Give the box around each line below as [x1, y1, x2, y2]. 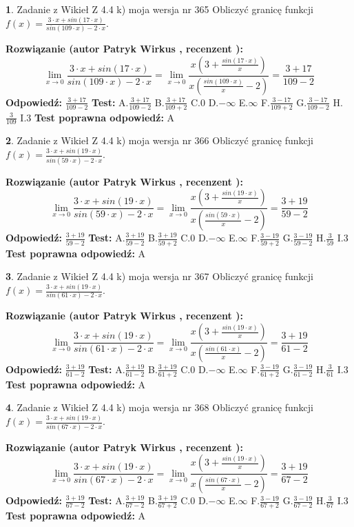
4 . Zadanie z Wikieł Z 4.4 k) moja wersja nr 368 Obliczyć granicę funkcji [6, 400, 313, 415]
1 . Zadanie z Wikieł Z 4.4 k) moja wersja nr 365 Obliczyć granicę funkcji [6, 2, 313, 16]
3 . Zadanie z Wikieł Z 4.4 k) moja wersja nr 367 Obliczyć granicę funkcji [6, 269, 313, 284]
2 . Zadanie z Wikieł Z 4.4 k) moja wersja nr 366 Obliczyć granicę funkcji [6, 133, 313, 148]
